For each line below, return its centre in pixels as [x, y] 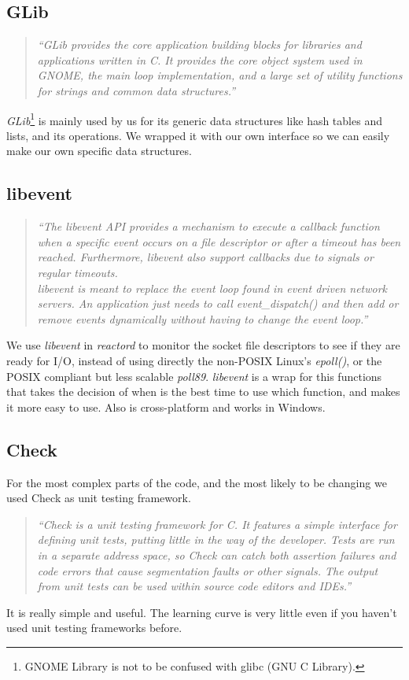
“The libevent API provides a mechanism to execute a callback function [208, 226]
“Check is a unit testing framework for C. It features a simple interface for [217, 524]
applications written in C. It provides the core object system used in [200, 59]
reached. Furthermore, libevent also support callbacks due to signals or [205, 257]
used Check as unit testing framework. [99, 498]
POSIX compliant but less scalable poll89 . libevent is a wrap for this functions [194, 376]
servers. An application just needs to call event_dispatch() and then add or [218, 303]
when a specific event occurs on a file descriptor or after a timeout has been [219, 241]
